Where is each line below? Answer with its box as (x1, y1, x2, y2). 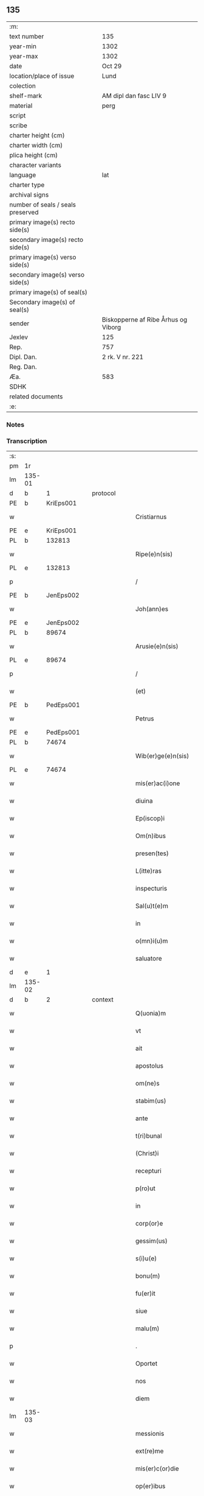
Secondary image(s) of (9, 298, 75, 306)
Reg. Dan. (9, 362, 38, 371)
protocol (92, 489, 116, 498)
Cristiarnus (135, 513, 167, 521)
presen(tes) (135, 849, 169, 858)
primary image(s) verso (9, 253, 76, 261)
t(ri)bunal (135, 1132, 162, 1140)
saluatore (135, 954, 162, 963)
